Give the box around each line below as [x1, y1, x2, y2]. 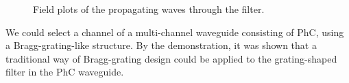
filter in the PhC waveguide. [5, 65, 124, 79]
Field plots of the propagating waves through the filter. [33, 2, 265, 16]
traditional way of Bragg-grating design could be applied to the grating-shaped [5, 51, 337, 65]
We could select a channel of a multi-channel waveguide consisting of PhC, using [5, 24, 344, 39]
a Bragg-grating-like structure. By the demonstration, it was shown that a [5, 38, 317, 52]
